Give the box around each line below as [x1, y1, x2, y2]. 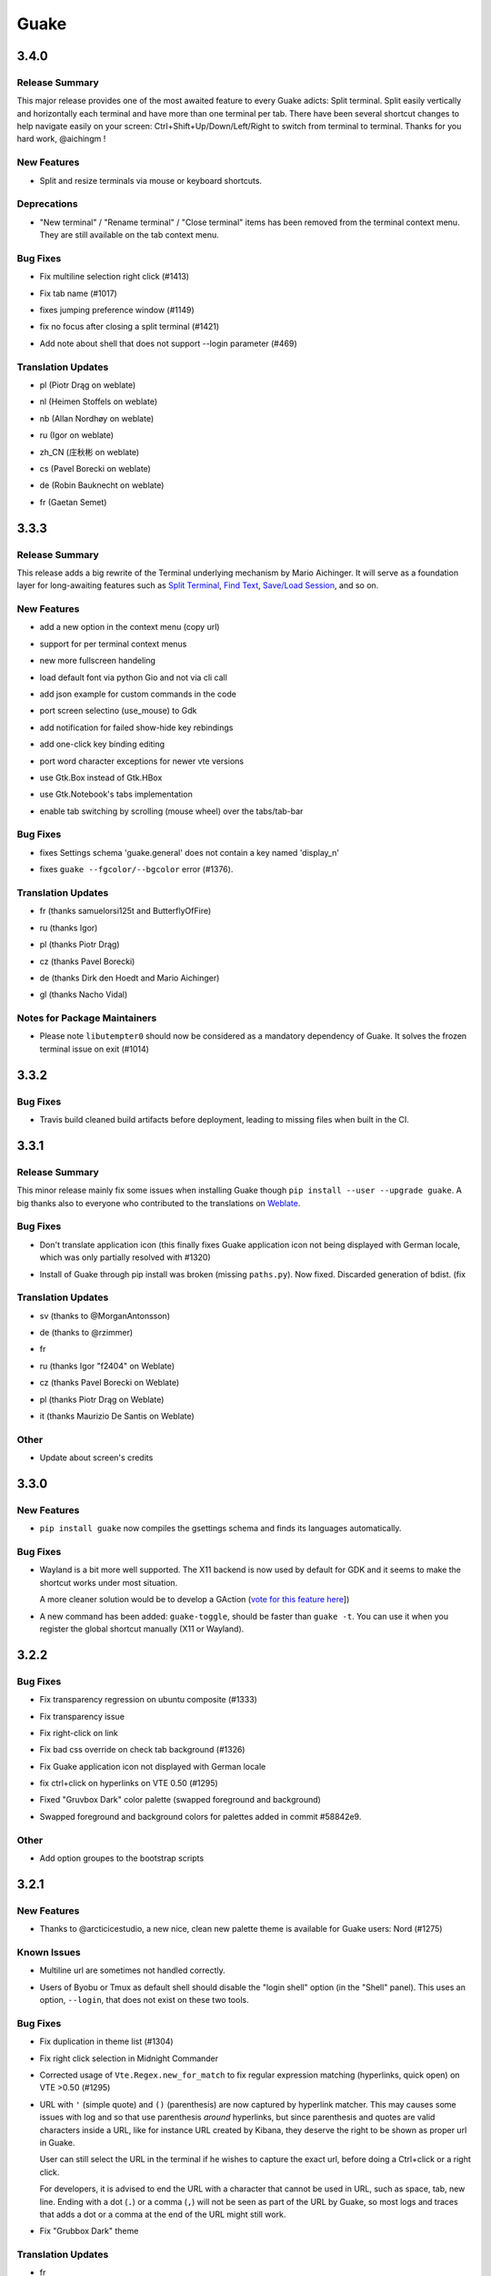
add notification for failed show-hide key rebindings [39, 722, 234, 733]
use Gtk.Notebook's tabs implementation [39, 788, 193, 800]
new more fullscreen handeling [39, 655, 156, 666]
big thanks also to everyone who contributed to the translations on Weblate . [16, 1197, 301, 1208]
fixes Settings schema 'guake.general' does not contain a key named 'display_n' [39, 847, 340, 858]
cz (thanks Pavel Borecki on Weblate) [39, 1377, 180, 1388]
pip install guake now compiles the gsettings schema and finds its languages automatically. [39, 1523, 402, 1534]
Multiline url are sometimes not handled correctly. [39, 1965, 226, 1976]
